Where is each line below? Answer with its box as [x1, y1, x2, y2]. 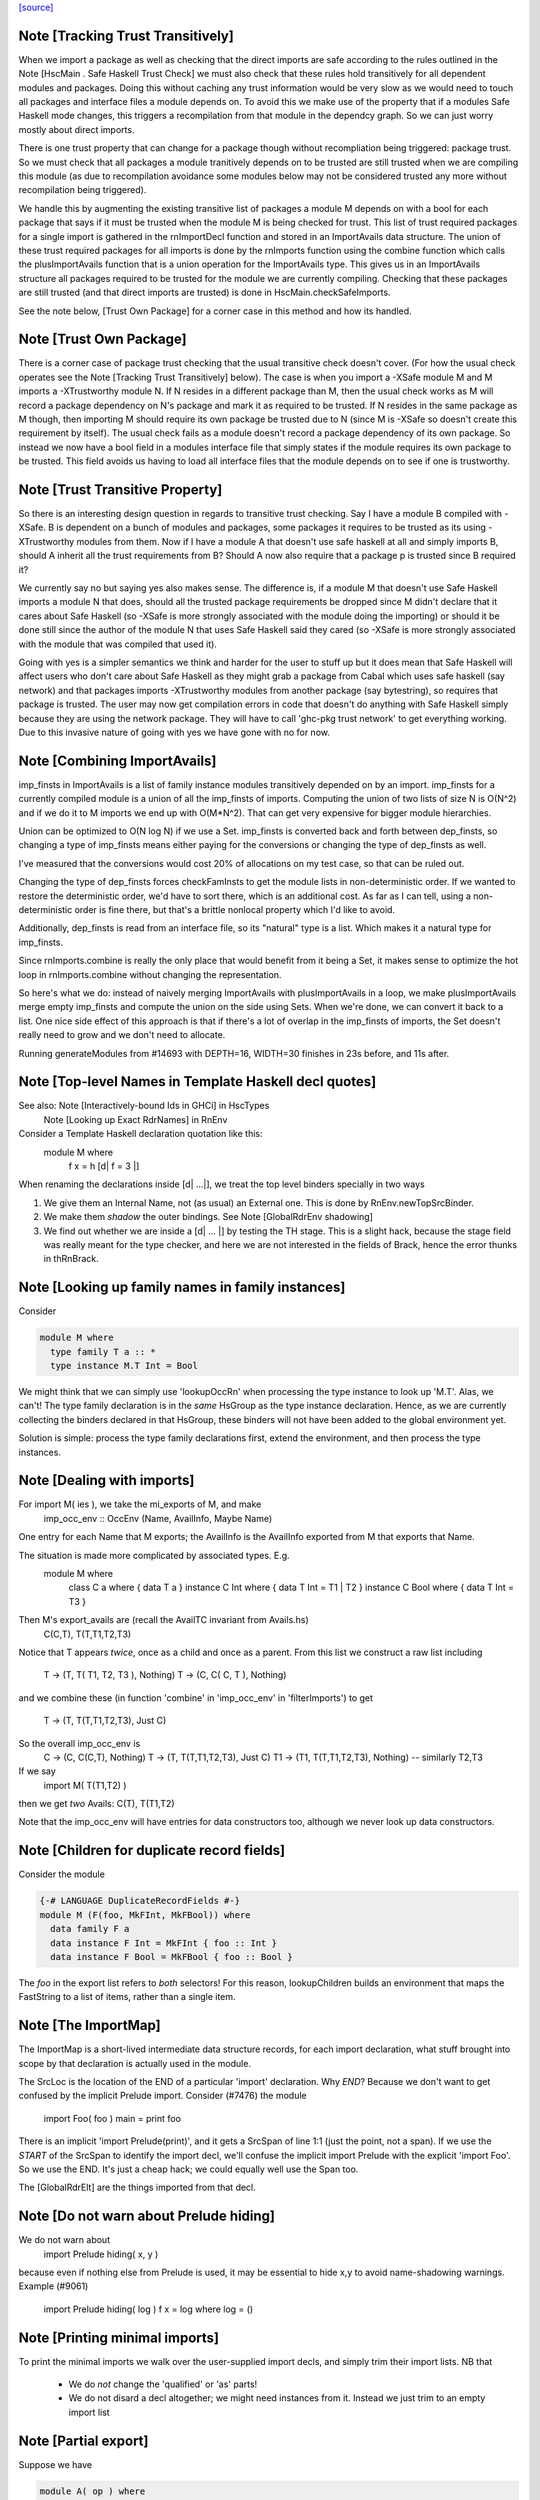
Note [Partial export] [18, 2432, 149, 2449]
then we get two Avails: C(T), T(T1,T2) [18, 1798, 175, 1810]
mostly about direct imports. [18, 123, 135, 135]
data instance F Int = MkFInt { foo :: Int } [50, 1937, 277, 1949]
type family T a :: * [50, 1346, 157, 1357]
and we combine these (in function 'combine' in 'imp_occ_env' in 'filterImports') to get [18, 1691, 374, 1704]
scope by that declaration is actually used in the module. [18, 2057, 252, 2069]
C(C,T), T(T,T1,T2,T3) [43, 1628, 132, 1640]
